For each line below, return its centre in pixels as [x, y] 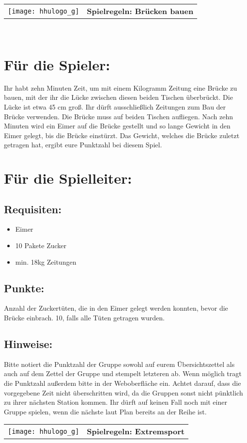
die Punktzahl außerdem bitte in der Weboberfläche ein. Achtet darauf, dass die [123, 383]
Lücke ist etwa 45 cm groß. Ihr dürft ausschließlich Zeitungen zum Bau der [115, 106]
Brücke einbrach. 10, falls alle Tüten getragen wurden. [84, 318]
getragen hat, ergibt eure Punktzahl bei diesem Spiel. [83, 145]
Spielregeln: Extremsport [136, 431]
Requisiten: [33, 209]
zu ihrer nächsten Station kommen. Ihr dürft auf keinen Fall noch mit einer [116, 402]
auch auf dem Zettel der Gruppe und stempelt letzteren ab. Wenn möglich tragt [123, 373]
